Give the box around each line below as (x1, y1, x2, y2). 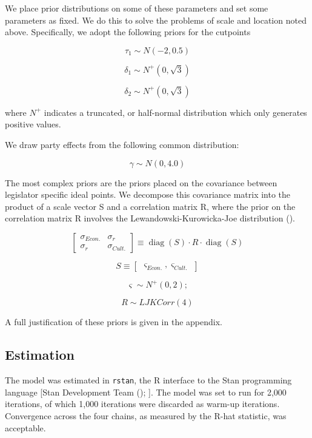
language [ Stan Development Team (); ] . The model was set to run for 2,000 (5, 385, 287, 398)
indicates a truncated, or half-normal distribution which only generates (44, 106, 307, 118)
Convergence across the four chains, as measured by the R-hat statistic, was (5, 409, 287, 422)
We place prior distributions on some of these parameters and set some (5, 2, 268, 14)
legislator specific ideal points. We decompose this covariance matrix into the (5, 188, 291, 201)
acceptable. (5, 421, 46, 434)
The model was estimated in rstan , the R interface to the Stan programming (5, 374, 292, 386)
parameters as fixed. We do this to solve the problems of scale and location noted (5, 13, 307, 26)
